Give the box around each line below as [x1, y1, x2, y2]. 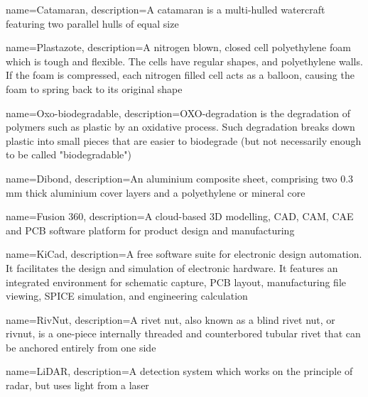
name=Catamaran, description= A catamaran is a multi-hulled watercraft [6, 2, 325, 16]
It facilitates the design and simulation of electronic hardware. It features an [6, 260, 338, 275]
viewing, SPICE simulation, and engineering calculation [6, 288, 248, 303]
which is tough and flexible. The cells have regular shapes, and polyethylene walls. [6, 53, 363, 68]
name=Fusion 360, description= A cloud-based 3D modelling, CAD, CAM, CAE [6, 209, 354, 224]
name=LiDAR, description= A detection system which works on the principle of [6, 364, 353, 379]
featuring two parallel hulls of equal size [6, 16, 179, 31]
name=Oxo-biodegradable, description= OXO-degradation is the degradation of [6, 105, 350, 120]
